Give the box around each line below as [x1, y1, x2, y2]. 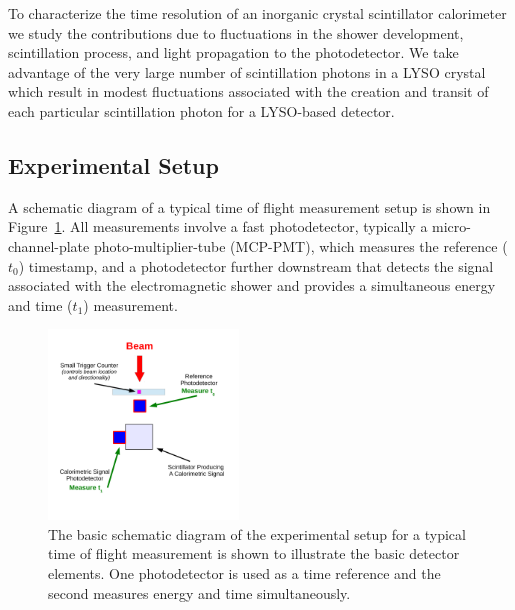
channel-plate [8, 235, 90, 256]
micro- [432, 216, 471, 237]
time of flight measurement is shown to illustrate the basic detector [48, 543, 460, 564]
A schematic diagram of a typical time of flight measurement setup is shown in [8, 196, 491, 217]
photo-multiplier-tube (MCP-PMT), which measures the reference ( [93, 235, 508, 256]
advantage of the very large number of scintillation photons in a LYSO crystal [8, 61, 486, 82]
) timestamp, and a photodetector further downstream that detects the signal [18, 255, 494, 276]
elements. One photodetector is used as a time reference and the [48, 562, 441, 583]
